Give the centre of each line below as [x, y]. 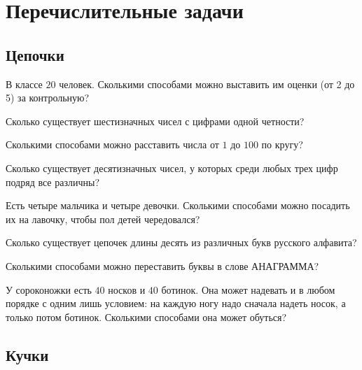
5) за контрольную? [48, 98]
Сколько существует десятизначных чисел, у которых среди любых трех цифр [172, 168]
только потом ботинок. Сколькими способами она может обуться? [146, 316]
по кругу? [282, 144]
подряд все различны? [53, 182]
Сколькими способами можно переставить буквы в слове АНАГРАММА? [162, 265]
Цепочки [35, 54]
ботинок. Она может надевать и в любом [248, 289]
